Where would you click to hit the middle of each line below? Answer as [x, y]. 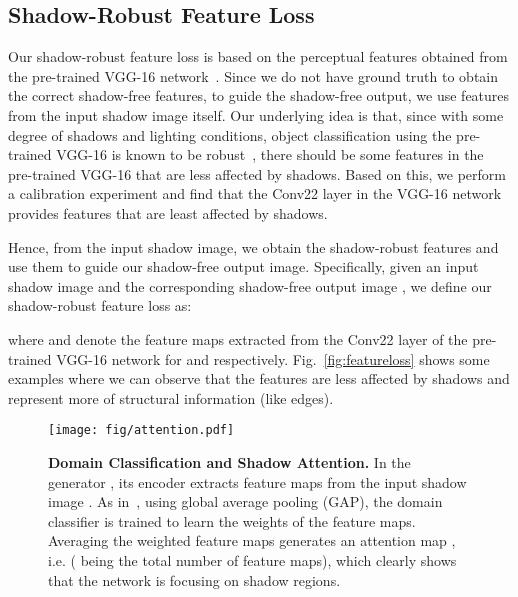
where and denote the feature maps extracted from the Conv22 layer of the [238, 338]
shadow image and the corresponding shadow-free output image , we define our [250, 285]
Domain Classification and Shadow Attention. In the [229, 461]
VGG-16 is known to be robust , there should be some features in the [270, 154]
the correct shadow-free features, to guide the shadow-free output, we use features [259, 95]
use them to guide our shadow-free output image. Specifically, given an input [243, 266]
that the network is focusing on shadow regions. [194, 579]
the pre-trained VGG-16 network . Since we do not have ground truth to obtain [253, 75]
